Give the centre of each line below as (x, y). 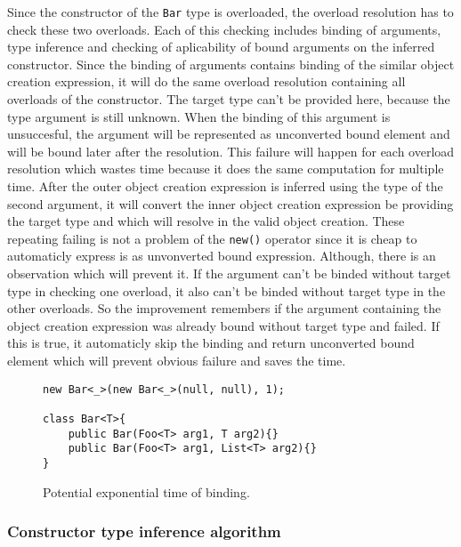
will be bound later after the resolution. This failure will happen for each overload (231, 151)
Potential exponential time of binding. (146, 491)
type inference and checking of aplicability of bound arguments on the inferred (221, 47)
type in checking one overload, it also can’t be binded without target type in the (226, 290)
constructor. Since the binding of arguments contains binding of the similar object (231, 64)
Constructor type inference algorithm (144, 531)
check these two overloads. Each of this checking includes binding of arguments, (224, 29)
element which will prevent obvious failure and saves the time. (177, 360)
